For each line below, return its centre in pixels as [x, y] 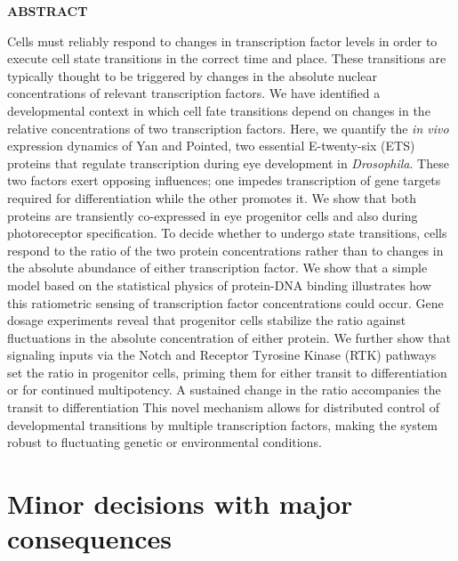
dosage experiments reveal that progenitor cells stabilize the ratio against [207, 320]
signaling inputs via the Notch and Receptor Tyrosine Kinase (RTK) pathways [222, 355]
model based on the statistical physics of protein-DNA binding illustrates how [219, 285]
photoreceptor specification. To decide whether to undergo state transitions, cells [227, 233]
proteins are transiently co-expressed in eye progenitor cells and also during [213, 215]
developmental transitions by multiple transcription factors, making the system [223, 424]
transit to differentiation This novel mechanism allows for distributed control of [223, 407]
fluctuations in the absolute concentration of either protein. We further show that [229, 337]
